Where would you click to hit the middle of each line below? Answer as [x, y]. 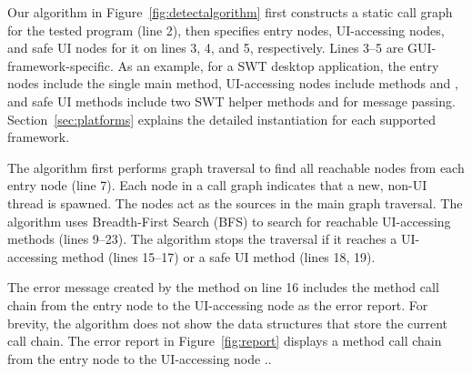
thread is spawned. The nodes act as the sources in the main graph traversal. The [235, 202]
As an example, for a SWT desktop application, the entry [278, 65]
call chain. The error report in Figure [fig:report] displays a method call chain [225, 341]
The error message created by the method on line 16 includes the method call [223, 287]
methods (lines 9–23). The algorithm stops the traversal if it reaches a [202, 239]
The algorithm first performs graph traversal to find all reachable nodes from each [236, 167]
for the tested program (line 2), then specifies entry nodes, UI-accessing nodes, [226, 30]
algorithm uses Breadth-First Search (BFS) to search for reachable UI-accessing [229, 221]
